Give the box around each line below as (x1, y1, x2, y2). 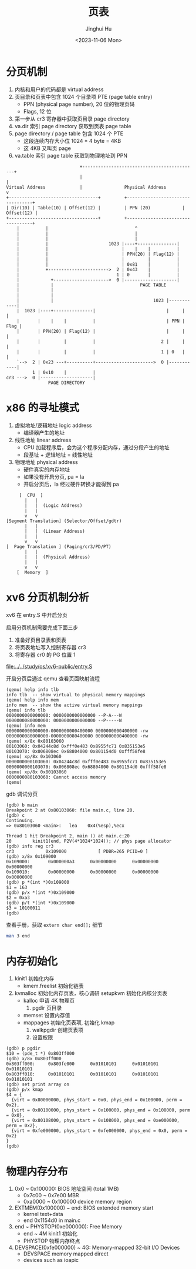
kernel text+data (23, 1211, 63, 1218)
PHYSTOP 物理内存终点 (23, 1237, 80, 1244)
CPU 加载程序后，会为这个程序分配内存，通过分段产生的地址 (23, 443, 170, 450)
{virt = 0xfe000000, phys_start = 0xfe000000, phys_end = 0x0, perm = (11, 1128, 188, 1134)
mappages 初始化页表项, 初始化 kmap (23, 1019, 115, 1026)
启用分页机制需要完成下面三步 (6, 624, 78, 631)
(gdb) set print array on (6, 1081, 69, 1088)
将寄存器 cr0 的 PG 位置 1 (14, 651, 76, 658)
